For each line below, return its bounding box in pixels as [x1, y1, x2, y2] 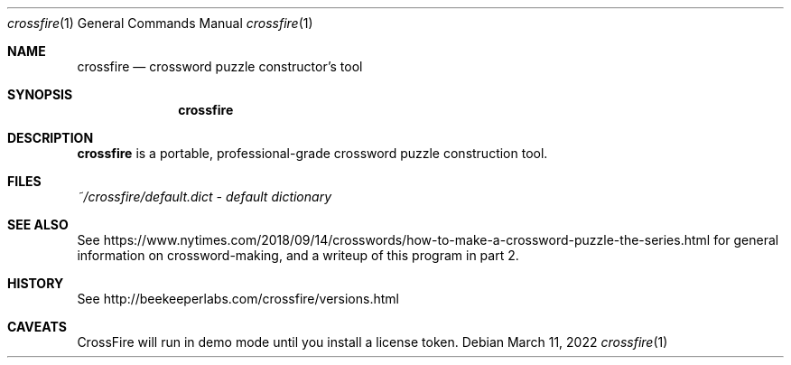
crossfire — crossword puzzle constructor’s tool [77, 59, 363, 74]
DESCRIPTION [7, 130, 94, 145]
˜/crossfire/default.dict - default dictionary [77, 189, 332, 204]
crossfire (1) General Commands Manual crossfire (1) [7, 15, 313, 31]
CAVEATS [7, 319, 67, 334]
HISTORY [7, 276, 64, 291]
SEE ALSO [7, 217, 69, 232]
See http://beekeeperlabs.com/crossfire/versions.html [77, 291, 399, 306]
